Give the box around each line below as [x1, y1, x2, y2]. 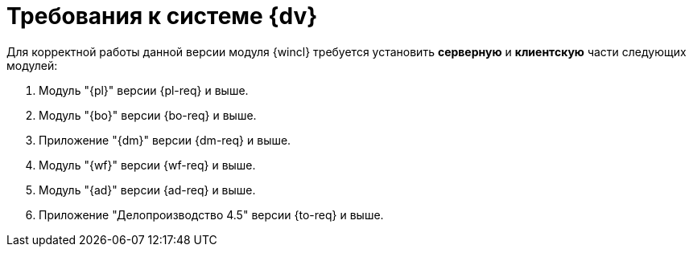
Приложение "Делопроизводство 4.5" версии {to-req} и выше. [39, 207, 384, 222]
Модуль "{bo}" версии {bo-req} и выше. [39, 108, 257, 122]
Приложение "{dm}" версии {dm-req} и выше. [39, 133, 291, 147]
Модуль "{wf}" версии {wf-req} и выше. [39, 157, 256, 172]
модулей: [6, 58, 58, 72]
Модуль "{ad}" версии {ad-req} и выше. [39, 182, 256, 197]
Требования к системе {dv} [6, 2, 318, 30]
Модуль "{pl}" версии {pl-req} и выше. [39, 83, 249, 97]
